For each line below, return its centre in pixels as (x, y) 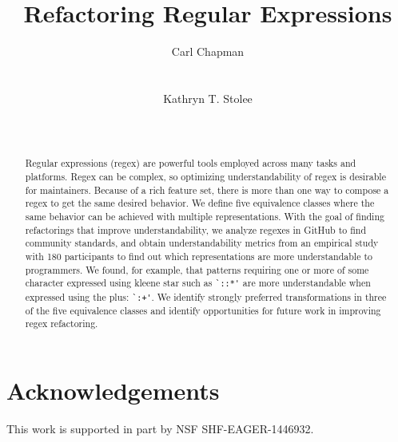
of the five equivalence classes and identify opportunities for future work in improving (203, 310)
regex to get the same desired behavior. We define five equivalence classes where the (200, 203)
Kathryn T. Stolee (208, 98)
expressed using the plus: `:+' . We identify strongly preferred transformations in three (206, 296)
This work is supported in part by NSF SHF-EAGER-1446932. (160, 428)
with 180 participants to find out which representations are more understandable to (199, 257)
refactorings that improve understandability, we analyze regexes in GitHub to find (196, 229)
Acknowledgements (113, 390)
